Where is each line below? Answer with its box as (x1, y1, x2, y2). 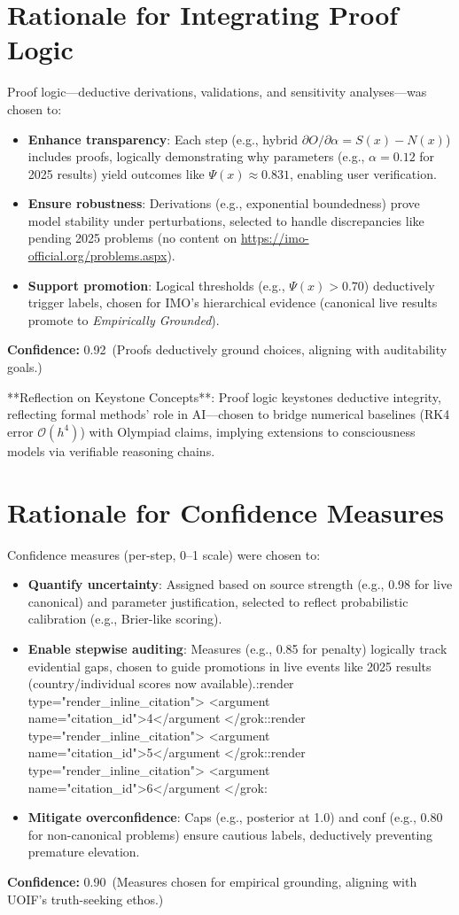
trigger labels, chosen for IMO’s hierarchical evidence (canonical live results (27, 293, 438, 312)
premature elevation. (27, 842, 140, 861)
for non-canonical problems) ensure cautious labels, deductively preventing (27, 825, 433, 843)
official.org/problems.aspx (27, 246, 167, 265)
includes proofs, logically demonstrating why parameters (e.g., (27, 147, 365, 166)
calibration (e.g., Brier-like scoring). (27, 609, 222, 628)
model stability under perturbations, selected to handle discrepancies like (27, 211, 424, 229)
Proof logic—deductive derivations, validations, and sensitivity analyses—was (7, 82, 427, 101)
